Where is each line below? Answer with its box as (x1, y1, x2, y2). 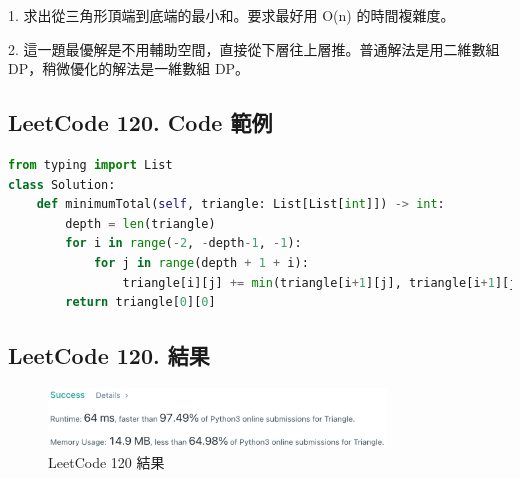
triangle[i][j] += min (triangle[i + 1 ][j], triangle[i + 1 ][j (122, 275, 517, 290)
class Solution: (8, 177, 116, 192)
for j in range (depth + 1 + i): (93, 255, 309, 270)
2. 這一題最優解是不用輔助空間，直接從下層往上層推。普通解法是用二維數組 (8, 38, 500, 59)
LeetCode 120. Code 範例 (8, 107, 273, 138)
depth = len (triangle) (65, 216, 216, 231)
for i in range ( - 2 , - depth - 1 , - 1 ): (65, 236, 302, 251)
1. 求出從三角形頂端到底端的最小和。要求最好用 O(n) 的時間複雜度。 (8, 5, 455, 25)
